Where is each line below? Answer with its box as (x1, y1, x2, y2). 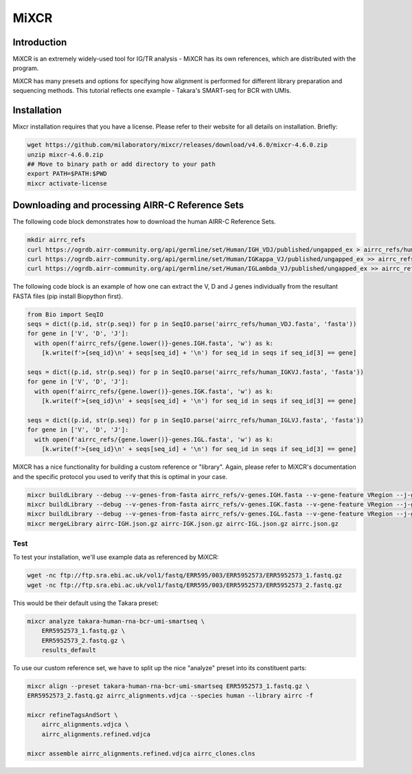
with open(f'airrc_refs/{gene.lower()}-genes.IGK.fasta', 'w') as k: (34, 387, 274, 395)
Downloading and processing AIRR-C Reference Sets (12, 199, 244, 211)
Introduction (12, 36, 67, 48)
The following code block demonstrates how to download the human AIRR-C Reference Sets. (12, 217, 276, 226)
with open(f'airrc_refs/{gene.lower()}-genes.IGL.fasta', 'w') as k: (34, 435, 274, 443)
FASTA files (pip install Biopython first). (12, 292, 124, 300)
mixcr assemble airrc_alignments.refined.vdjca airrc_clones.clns (27, 749, 255, 758)
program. (12, 64, 39, 72)
